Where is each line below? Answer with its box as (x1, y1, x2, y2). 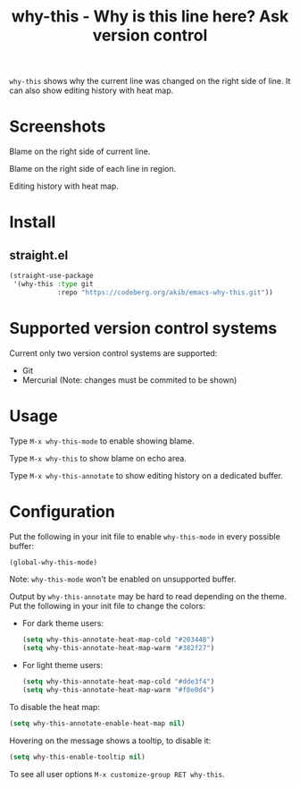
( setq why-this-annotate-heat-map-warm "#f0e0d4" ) (21, 686, 215, 695)
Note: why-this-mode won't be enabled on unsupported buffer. (9, 574, 237, 585)
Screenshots (9, 116, 106, 137)
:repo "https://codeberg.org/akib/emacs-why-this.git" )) (56, 288, 274, 297)
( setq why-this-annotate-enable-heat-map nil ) (9, 718, 186, 728)
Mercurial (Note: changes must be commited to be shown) (21, 374, 237, 386)
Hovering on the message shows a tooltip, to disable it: (9, 735, 212, 746)
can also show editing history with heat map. (9, 85, 174, 96)
